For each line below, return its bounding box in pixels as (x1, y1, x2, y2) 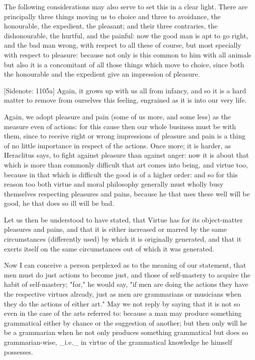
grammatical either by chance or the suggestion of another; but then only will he (4, 317, 247, 328)
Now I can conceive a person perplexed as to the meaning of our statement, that (4, 260, 246, 270)
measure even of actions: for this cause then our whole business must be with (4, 121, 236, 131)
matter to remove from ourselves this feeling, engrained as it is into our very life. (4, 95, 247, 105)
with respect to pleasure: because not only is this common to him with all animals (4, 49, 252, 59)
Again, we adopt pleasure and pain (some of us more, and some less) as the (4, 111, 231, 121)
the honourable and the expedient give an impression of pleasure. (4, 69, 200, 79)
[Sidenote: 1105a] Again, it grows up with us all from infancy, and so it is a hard (4, 85, 246, 95)
